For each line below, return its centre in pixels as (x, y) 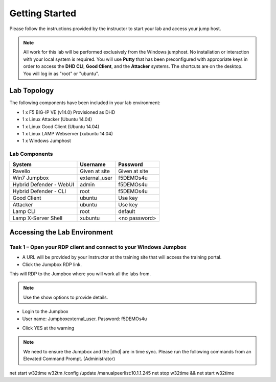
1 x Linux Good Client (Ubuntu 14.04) (61, 126)
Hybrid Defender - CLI (39, 191)
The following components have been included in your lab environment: (85, 103)
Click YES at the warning (48, 328)
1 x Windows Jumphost (47, 141)
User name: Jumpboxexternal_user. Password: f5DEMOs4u (85, 319)
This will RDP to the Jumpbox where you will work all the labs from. (80, 274)
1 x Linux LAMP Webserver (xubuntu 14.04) (68, 133)
